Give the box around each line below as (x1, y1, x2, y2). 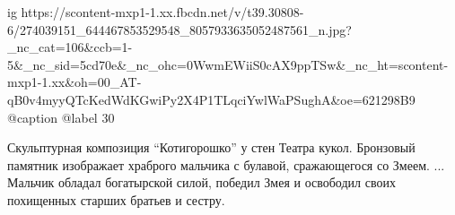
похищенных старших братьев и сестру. (7, 190, 225, 209)
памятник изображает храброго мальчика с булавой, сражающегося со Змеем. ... (7, 155, 445, 174)
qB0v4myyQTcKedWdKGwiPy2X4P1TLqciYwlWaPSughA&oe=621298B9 (7, 90, 416, 108)
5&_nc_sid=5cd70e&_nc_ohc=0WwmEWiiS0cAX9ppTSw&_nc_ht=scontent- (7, 55, 449, 73)
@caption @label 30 (7, 107, 115, 126)
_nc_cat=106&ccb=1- (7, 38, 133, 56)
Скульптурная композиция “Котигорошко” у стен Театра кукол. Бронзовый (7, 138, 416, 157)
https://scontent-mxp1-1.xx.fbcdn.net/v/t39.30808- (21, 3, 304, 21)
